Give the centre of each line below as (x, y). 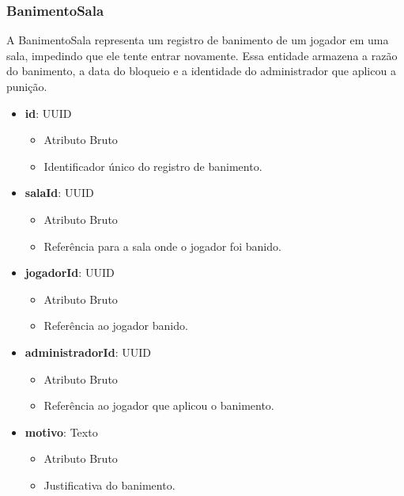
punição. (27, 86)
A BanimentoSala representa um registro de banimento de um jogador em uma (198, 40)
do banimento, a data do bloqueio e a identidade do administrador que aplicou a (201, 71)
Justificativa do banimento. (109, 485)
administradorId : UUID (88, 352)
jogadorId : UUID (70, 273)
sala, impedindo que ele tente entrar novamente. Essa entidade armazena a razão (202, 55)
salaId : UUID (59, 193)
